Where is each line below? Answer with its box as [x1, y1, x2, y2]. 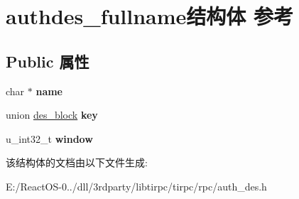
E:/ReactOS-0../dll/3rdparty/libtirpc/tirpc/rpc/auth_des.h [6, 178, 267, 193]
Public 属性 [6, 50, 89, 72]
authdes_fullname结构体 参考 [6, 1, 294, 31]
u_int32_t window [6, 131, 93, 146]
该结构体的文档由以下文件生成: [6, 155, 148, 170]
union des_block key [6, 107, 98, 122]
